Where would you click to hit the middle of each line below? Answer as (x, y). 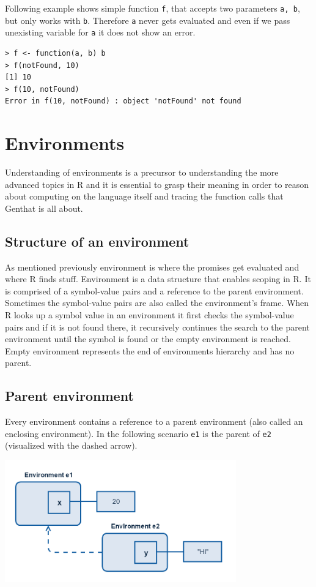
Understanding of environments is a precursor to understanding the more (142, 172)
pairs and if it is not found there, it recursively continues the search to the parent (157, 327)
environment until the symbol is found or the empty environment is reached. (148, 339)
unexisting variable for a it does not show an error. (100, 32)
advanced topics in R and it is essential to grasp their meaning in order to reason (157, 184)
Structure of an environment (97, 241)
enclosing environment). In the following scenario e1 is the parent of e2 (138, 433)
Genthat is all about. (44, 208)
